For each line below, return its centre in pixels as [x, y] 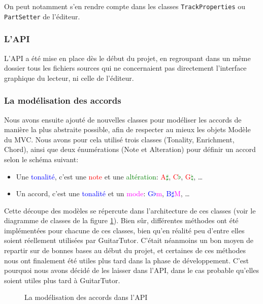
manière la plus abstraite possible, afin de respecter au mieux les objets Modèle [127, 129]
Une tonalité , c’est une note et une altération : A [91, 176]
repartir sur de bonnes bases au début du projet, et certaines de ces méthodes [125, 250]
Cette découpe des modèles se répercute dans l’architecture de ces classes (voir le [130, 210]
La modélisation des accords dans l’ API [86, 297]
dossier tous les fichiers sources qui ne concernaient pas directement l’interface [125, 68]
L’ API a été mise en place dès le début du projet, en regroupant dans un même [127, 58]
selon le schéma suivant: [41, 159]
